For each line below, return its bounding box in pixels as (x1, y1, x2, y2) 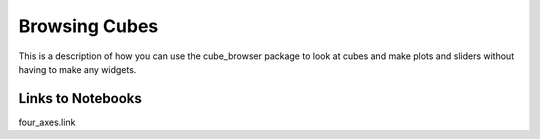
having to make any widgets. (18, 63, 137, 75)
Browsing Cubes (18, 15, 159, 37)
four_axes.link (18, 116, 76, 128)
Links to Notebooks (18, 90, 142, 107)
